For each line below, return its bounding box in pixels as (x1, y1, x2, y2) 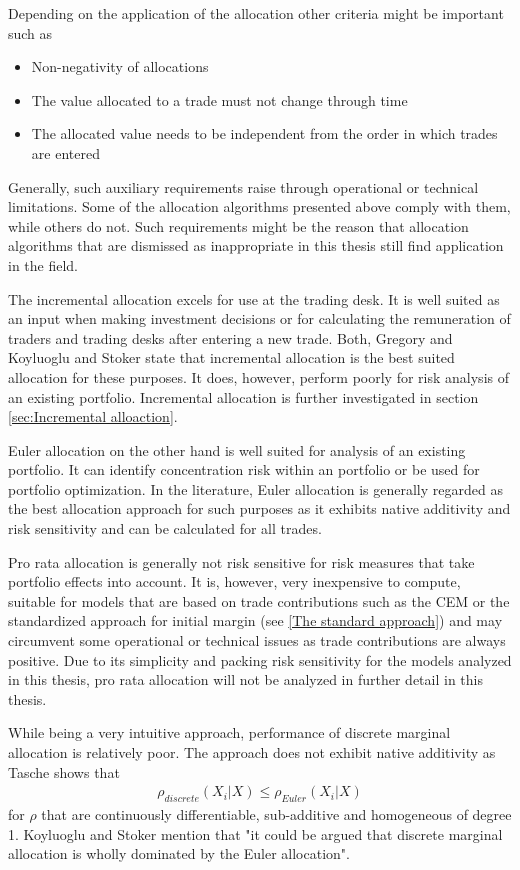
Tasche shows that (8, 761, 120, 782)
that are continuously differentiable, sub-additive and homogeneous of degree (41, 804, 512, 825)
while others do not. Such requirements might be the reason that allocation (8, 215, 469, 236)
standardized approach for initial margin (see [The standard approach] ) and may (8, 610, 503, 631)
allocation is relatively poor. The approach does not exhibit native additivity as (8, 742, 496, 762)
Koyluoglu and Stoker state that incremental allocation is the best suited (8, 347, 455, 368)
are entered (31, 142, 100, 163)
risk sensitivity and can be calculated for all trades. (8, 518, 322, 539)
